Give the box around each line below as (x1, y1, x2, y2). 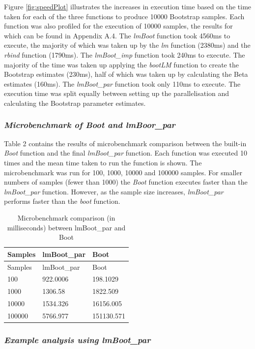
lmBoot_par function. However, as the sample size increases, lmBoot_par (4, 186, 224, 196)
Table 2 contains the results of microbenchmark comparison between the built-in (4, 138, 247, 148)
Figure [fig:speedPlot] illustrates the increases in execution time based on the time (4, 1, 252, 11)
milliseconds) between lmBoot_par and (7, 222, 126, 232)
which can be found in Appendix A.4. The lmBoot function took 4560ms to (4, 30, 230, 40)
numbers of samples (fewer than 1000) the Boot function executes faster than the (4, 177, 248, 187)
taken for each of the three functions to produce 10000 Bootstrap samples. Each (4, 11, 245, 21)
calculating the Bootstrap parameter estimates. (4, 97, 146, 108)
